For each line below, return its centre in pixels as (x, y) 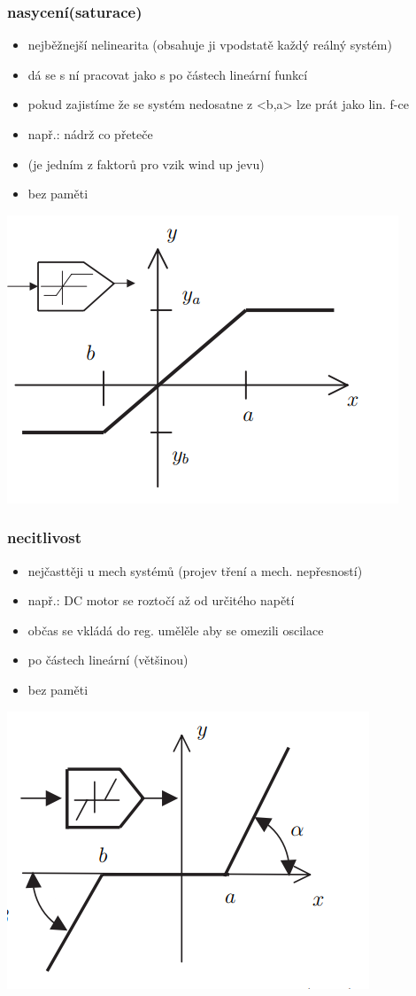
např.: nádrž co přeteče (90, 134)
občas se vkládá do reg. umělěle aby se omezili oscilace (176, 630)
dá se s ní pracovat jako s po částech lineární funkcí (168, 74)
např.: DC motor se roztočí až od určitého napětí (161, 600)
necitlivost (44, 537)
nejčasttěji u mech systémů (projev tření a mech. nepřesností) (195, 570)
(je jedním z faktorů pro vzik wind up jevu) (146, 163)
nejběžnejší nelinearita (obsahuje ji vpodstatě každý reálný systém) (210, 45)
